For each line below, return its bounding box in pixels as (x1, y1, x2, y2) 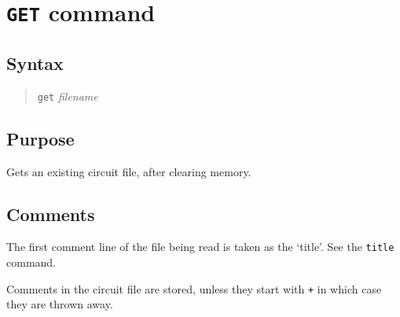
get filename (37, 87, 98, 104)
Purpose (6, 126, 75, 150)
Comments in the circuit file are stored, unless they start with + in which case (6, 280, 382, 297)
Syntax (6, 50, 64, 75)
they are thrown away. (6, 296, 113, 312)
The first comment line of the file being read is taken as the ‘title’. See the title (6, 238, 394, 255)
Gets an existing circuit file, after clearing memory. (6, 163, 251, 179)
